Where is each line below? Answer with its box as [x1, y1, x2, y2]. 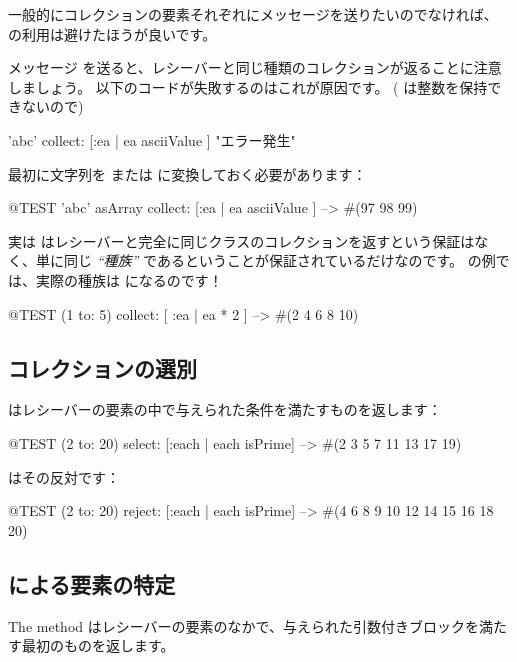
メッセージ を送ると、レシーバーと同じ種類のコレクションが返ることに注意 [8, 57, 502, 78]
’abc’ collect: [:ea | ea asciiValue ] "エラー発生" [8, 129, 296, 150]
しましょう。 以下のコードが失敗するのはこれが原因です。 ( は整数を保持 [8, 76, 488, 97]
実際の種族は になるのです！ [35, 269, 223, 290]
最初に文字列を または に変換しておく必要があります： [8, 163, 367, 184]
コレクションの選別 [8, 352, 197, 383]
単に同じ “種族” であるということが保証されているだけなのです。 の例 [35, 250, 496, 271]
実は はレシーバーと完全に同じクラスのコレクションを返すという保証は [8, 230, 475, 251]
